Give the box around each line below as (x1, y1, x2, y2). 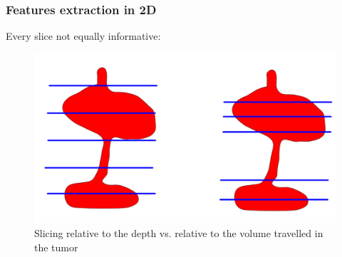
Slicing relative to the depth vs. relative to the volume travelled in (34, 225, 323, 240)
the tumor (34, 239, 78, 254)
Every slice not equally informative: (6, 28, 161, 43)
